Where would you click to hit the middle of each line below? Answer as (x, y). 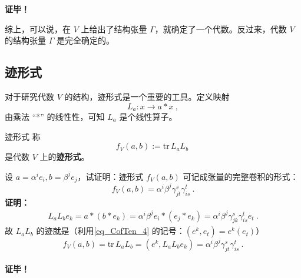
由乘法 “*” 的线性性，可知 (55, 117)
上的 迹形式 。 (64, 157)
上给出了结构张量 (114, 29)
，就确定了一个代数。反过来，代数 (221, 29)
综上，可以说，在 (38, 29)
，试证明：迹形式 (110, 176)
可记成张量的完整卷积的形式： (241, 176)
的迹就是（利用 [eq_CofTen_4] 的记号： (110, 231)
